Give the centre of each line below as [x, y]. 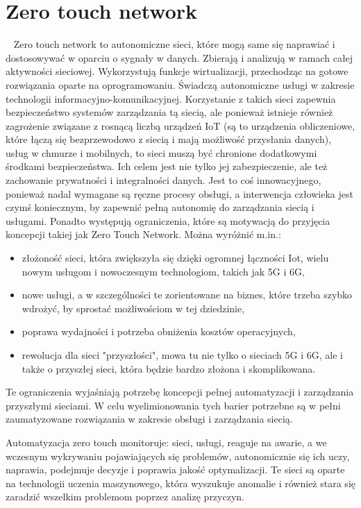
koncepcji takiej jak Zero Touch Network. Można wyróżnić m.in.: [143, 234]
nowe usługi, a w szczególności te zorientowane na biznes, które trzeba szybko [187, 295]
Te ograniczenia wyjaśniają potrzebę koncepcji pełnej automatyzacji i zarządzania [180, 392]
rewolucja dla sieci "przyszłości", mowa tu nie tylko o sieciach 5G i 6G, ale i [182, 355]
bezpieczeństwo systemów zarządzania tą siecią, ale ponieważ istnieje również [169, 112]
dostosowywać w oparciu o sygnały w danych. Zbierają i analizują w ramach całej [179, 57]
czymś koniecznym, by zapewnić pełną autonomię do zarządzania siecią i [160, 207]
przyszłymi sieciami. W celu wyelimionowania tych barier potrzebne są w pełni [173, 405]
